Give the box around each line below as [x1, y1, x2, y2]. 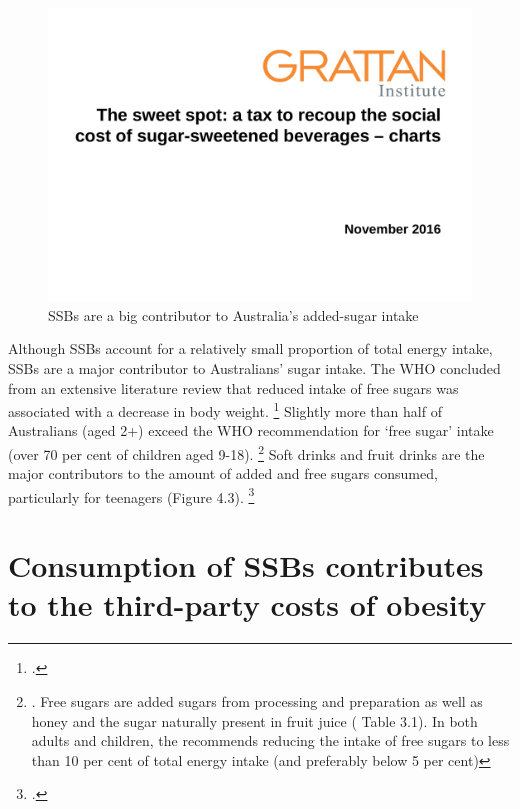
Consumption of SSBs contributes [8, 545, 484, 586]
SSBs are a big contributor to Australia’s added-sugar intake [48, 304, 419, 325]
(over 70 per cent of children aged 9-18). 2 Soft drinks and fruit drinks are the [8, 440, 485, 464]
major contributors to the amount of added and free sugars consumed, [8, 463, 438, 484]
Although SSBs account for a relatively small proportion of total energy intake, [8, 338, 493, 359]
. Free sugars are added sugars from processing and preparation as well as [31, 690, 483, 711]
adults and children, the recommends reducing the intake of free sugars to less [31, 730, 510, 751]
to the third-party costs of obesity [8, 584, 487, 625]
